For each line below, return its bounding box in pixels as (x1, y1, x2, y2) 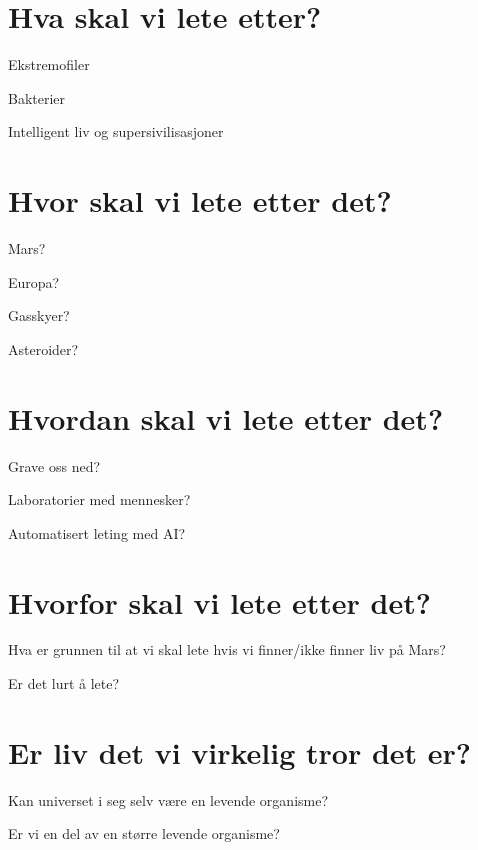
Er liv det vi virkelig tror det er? (8, 731, 472, 772)
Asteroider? (8, 338, 79, 359)
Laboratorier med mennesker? (8, 489, 191, 510)
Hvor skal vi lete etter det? (8, 180, 392, 221)
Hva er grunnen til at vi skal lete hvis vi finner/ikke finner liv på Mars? (8, 639, 446, 660)
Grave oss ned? (8, 455, 101, 476)
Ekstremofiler (8, 54, 90, 75)
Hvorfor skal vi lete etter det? (8, 581, 431, 622)
